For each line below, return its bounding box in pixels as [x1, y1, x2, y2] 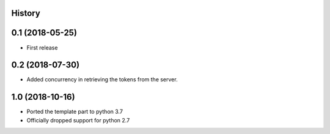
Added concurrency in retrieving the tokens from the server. [26, 76, 178, 83]
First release [26, 43, 58, 51]
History [11, 8, 41, 18]
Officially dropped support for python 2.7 [26, 116, 130, 124]
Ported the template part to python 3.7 [26, 108, 123, 116]
